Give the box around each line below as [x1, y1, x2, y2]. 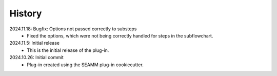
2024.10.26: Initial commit [9, 54, 64, 61]
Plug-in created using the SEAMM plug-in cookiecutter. [27, 62, 144, 68]
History [9, 8, 42, 19]
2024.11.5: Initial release [9, 40, 60, 46]
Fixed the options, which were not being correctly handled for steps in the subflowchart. [27, 32, 213, 39]
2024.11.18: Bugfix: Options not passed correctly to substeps [9, 26, 137, 32]
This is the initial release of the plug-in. [27, 47, 109, 53]
